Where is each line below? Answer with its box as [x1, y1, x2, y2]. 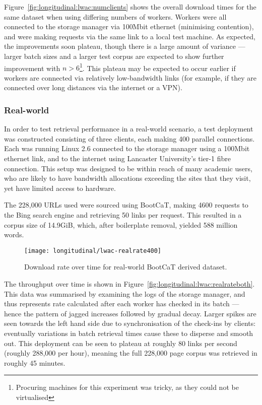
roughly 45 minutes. [4, 357, 65, 368]
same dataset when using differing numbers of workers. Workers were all [4, 11, 227, 22]
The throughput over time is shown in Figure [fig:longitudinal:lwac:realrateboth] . [4, 279, 255, 289]
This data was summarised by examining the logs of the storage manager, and [4, 288, 245, 299]
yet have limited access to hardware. [4, 182, 116, 193]
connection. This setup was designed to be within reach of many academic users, [4, 163, 252, 173]
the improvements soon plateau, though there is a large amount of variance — [4, 41, 245, 51]
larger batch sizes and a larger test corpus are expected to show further [4, 50, 224, 61]
